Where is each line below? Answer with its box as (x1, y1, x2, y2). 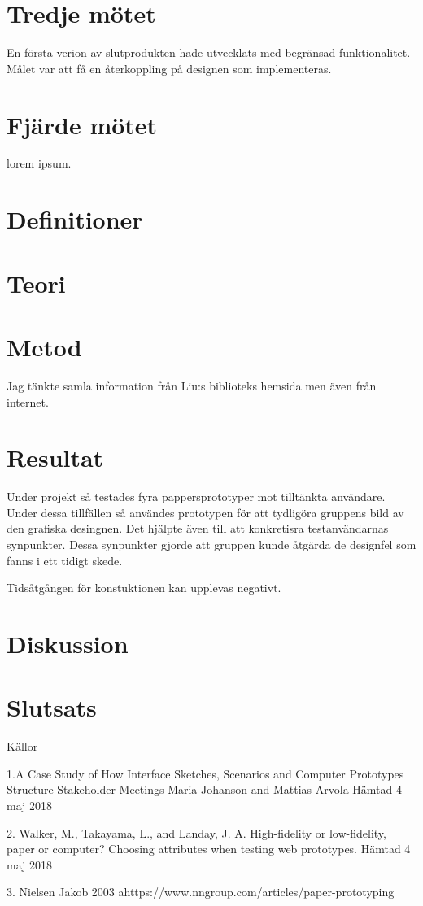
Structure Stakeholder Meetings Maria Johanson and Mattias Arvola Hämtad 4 (7, 781, 402, 798)
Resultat (7, 441, 104, 474)
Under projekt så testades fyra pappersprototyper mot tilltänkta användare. (7, 488, 386, 505)
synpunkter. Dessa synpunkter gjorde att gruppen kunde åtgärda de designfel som (7, 536, 416, 552)
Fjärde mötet (7, 107, 158, 141)
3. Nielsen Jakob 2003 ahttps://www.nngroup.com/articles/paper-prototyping (7, 883, 395, 900)
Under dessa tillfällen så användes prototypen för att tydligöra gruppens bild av (7, 503, 404, 521)
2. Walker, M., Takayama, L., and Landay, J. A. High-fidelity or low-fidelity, (7, 824, 386, 841)
